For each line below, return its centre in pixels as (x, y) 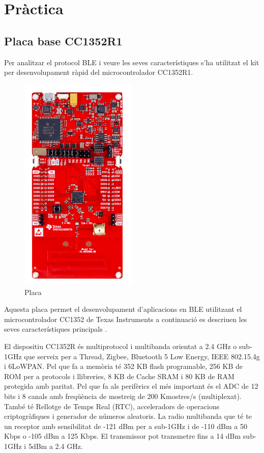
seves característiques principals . (56, 329)
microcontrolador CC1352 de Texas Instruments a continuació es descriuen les (126, 319)
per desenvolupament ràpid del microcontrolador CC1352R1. (99, 72)
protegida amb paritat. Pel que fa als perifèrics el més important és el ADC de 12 (131, 386)
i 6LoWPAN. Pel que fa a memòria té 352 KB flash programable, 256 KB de (123, 366)
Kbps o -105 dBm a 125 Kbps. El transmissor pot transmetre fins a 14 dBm (123, 436)
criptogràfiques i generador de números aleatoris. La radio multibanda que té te (128, 416)
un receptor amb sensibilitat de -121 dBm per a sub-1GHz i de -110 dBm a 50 (126, 426)
